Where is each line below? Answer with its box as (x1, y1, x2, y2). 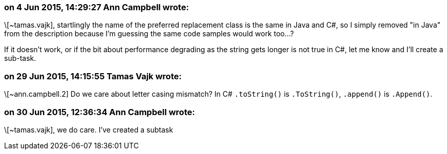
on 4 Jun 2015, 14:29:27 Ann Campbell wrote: (4, 2, 189, 12)
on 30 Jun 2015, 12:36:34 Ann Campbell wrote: (4, 106, 195, 117)
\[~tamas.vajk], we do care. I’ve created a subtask (4, 125, 173, 134)
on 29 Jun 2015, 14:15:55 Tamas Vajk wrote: (4, 71, 182, 81)
